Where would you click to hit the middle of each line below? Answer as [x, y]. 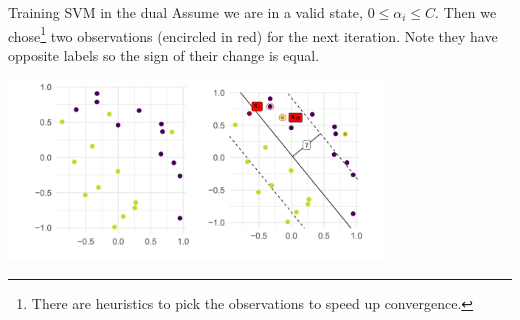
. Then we [466, 12]
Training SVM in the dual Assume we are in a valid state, [185, 12]
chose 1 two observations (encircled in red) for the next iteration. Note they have [253, 34]
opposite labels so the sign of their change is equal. [164, 54]
